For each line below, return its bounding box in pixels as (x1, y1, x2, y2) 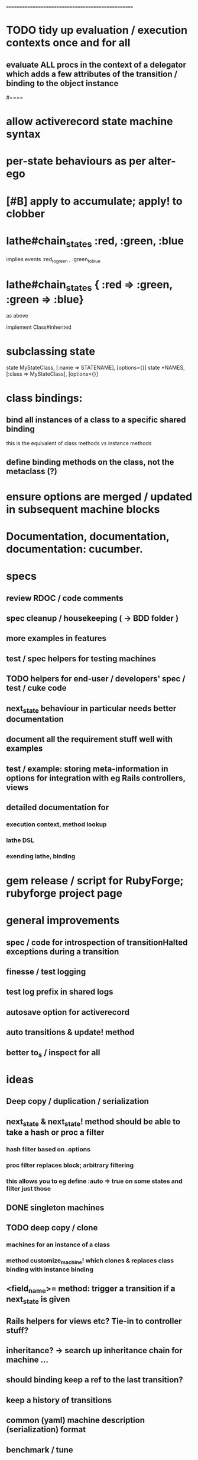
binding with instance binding (6, 1265, 93, 1274)
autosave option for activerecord (6, 1007, 130, 1017)
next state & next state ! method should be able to (6, 1116, 181, 1128)
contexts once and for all (6, 36, 131, 50)
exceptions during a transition (6, 947, 119, 957)
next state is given (6, 1294, 70, 1306)
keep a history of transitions (6, 1395, 112, 1405)
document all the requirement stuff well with (6, 734, 173, 744)
